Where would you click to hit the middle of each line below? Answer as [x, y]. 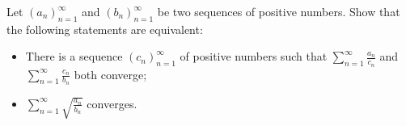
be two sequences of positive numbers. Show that [279, 11]
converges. [112, 103]
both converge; [110, 74]
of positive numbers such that [254, 56]
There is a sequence [74, 56]
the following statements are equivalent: [105, 29]
